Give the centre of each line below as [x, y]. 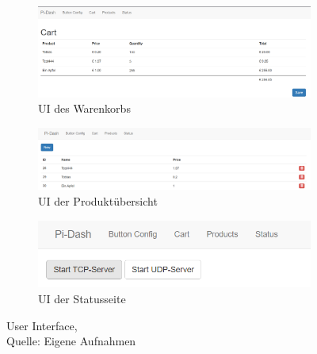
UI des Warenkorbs [84, 108]
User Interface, [42, 325]
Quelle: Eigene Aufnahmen [71, 341]
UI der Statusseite [82, 298]
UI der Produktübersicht [98, 200]
